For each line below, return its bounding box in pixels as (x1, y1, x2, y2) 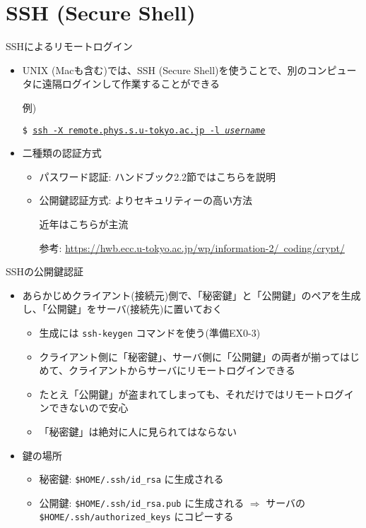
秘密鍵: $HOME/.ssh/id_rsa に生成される (39, 472, 224, 486)
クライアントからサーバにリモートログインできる (68, 363, 295, 378)
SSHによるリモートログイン (6, 39, 133, 54)
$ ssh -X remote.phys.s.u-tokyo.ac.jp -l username (22, 125, 266, 136)
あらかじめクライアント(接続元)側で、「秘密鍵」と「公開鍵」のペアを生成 (22, 287, 361, 302)
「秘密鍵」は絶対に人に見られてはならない (39, 424, 237, 438)
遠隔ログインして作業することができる (42, 76, 220, 91)
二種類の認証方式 (22, 145, 102, 160)
